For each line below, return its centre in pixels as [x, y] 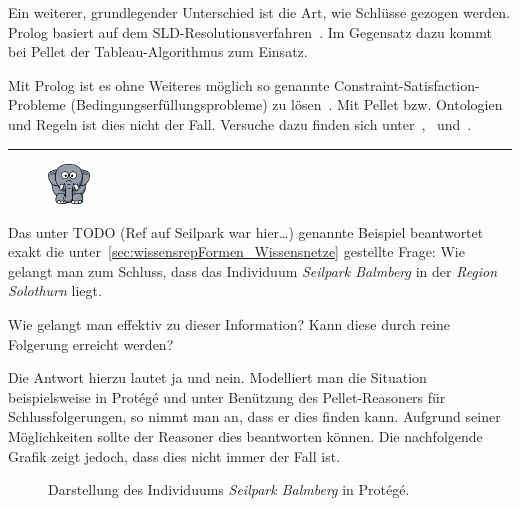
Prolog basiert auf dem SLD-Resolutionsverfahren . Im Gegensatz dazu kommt [250, 31]
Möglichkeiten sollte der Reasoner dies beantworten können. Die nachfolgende [245, 435]
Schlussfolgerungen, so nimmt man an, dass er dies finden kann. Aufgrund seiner [254, 416]
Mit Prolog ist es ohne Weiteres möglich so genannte [169, 84]
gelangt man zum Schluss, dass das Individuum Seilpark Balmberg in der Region [253, 270]
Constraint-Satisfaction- [407, 84]
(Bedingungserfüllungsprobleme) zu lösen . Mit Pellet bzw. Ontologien [286, 104]
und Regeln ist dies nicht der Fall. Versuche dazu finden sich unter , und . [240, 123]
